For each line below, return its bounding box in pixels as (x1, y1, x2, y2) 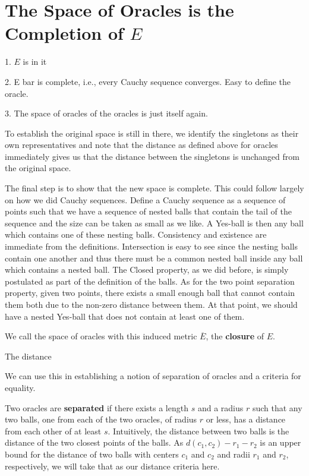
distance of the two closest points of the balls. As (5, 436, 184, 449)
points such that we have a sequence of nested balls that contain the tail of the (5, 205, 292, 217)
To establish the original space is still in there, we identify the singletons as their (5, 127, 299, 139)
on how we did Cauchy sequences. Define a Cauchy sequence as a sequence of (5, 193, 286, 206)
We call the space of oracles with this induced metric (5, 330, 197, 342)
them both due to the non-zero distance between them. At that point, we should (5, 298, 298, 310)
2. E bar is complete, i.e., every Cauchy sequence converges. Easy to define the (5, 75, 291, 87)
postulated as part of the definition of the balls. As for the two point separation (5, 275, 295, 287)
